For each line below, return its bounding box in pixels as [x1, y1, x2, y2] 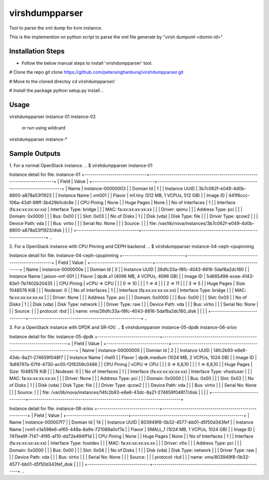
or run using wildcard [21, 125, 66, 131]
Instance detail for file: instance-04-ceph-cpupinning [9, 252, 119, 258]
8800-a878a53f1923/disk [9, 227, 62, 234]
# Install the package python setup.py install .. [9, 88, 104, 94]
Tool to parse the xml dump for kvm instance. [9, 25, 103, 31]
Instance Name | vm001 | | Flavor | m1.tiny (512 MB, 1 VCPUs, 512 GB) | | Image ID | [58, 192, 228, 199]
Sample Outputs [9, 149, 61, 158]
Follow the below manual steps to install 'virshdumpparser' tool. [21, 60, 153, 66]
